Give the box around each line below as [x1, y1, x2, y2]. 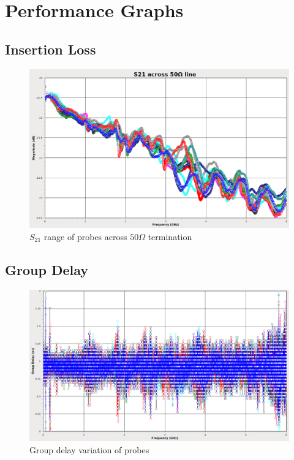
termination [148, 230, 192, 243]
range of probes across [43, 230, 127, 243]
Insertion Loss [5, 39, 96, 58]
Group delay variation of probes [29, 443, 149, 456]
